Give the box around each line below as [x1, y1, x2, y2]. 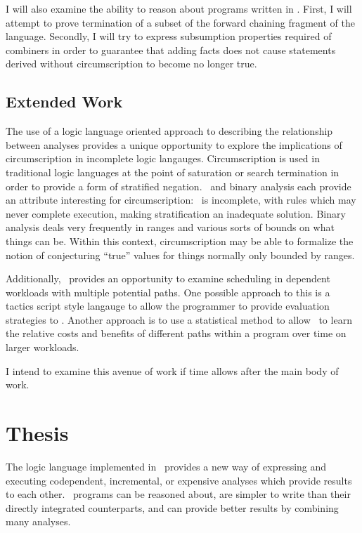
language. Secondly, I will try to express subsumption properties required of [6, 29, 332, 44]
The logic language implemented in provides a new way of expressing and [6, 459, 327, 473]
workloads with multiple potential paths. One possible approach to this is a [6, 284, 330, 299]
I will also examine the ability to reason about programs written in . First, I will [6, 1, 352, 15]
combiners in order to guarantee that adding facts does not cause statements [6, 42, 336, 57]
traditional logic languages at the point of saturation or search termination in [6, 164, 340, 179]
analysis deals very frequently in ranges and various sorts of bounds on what [6, 220, 335, 235]
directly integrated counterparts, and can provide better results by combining [6, 500, 339, 515]
